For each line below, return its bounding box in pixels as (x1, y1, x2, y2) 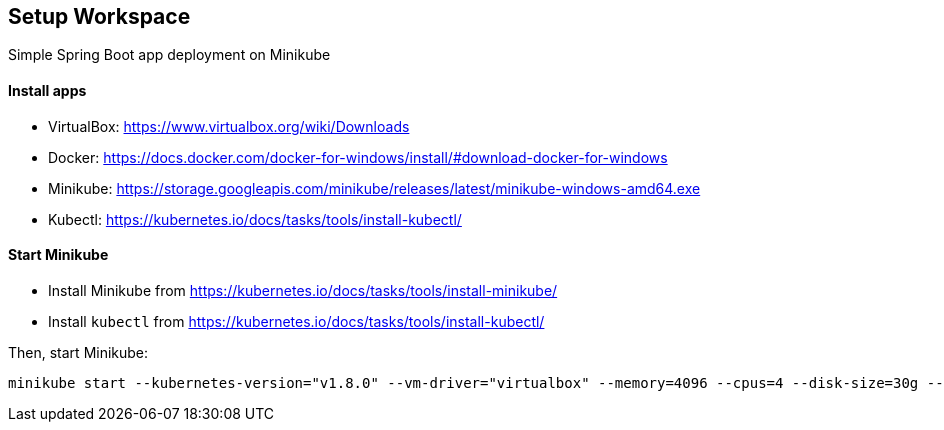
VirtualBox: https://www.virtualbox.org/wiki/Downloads (48, 117, 410, 135)
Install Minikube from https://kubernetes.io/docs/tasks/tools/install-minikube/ (48, 281, 558, 299)
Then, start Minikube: (8, 343, 149, 361)
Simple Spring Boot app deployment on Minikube (8, 46, 331, 64)
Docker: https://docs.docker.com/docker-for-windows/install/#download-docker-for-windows (48, 148, 668, 166)
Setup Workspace (8, 4, 191, 29)
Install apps (8, 82, 87, 100)
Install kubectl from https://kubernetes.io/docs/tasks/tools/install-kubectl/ (48, 312, 545, 330)
